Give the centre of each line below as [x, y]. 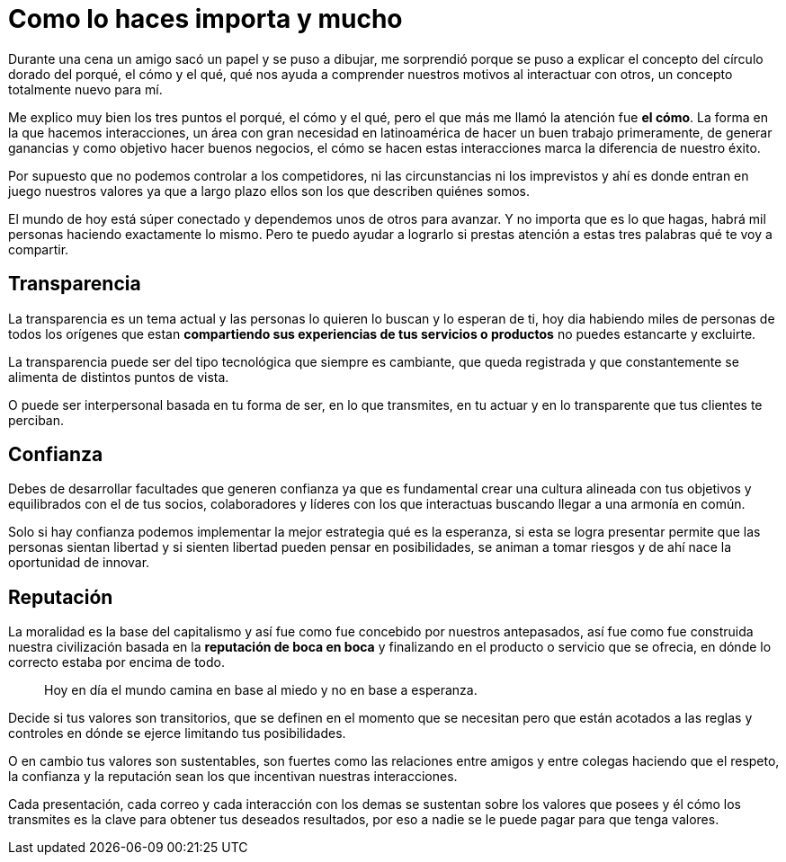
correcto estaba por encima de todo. [116, 662]
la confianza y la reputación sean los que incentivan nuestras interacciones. [233, 777]
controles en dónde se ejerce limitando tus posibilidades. [177, 733]
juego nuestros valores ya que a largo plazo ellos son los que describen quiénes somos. [269, 191]
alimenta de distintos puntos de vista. [119, 377]
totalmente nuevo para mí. [85, 89]
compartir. [39, 249]
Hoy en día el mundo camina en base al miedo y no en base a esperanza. [261, 690]
